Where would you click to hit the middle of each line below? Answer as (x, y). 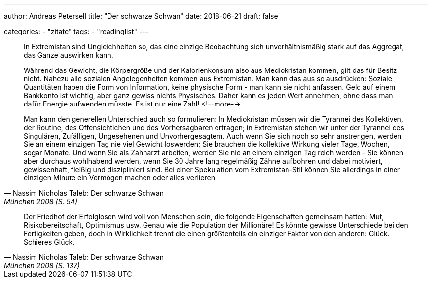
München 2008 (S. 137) (42, 265)
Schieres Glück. (49, 242)
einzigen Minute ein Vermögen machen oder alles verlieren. (120, 178)
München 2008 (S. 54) (41, 201)
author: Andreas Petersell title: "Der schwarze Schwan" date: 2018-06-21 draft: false (141, 16)
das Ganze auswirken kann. (69, 55)
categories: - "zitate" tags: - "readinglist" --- (76, 31)
